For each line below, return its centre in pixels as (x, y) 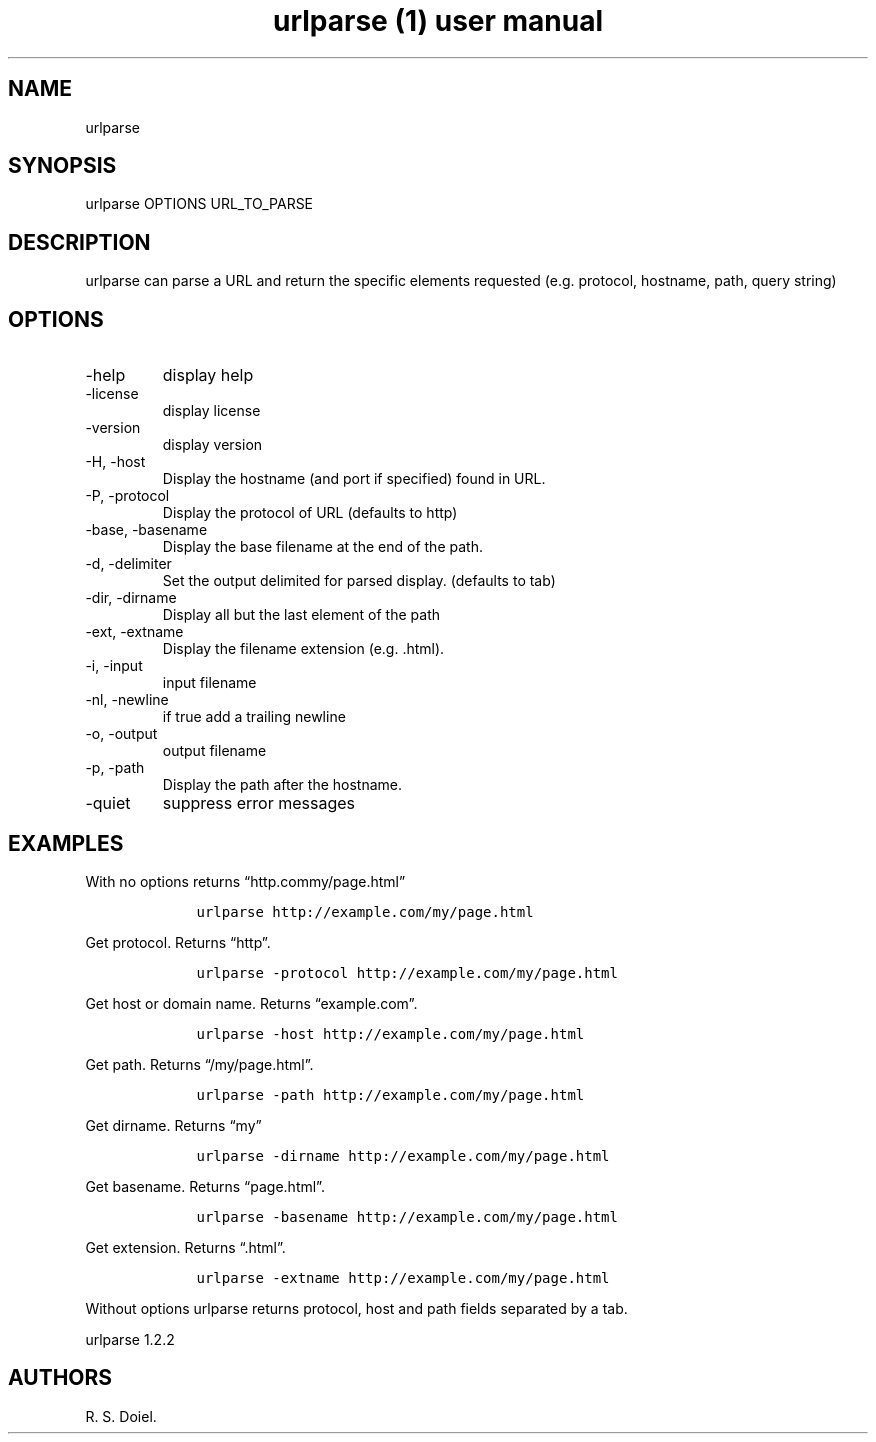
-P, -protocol (127, 496)
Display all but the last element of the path (301, 615)
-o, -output (121, 734)
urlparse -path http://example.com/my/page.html (390, 1094)
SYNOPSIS (62, 166)
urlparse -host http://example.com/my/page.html (390, 1033)
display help (208, 375)
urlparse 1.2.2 (130, 1339)
